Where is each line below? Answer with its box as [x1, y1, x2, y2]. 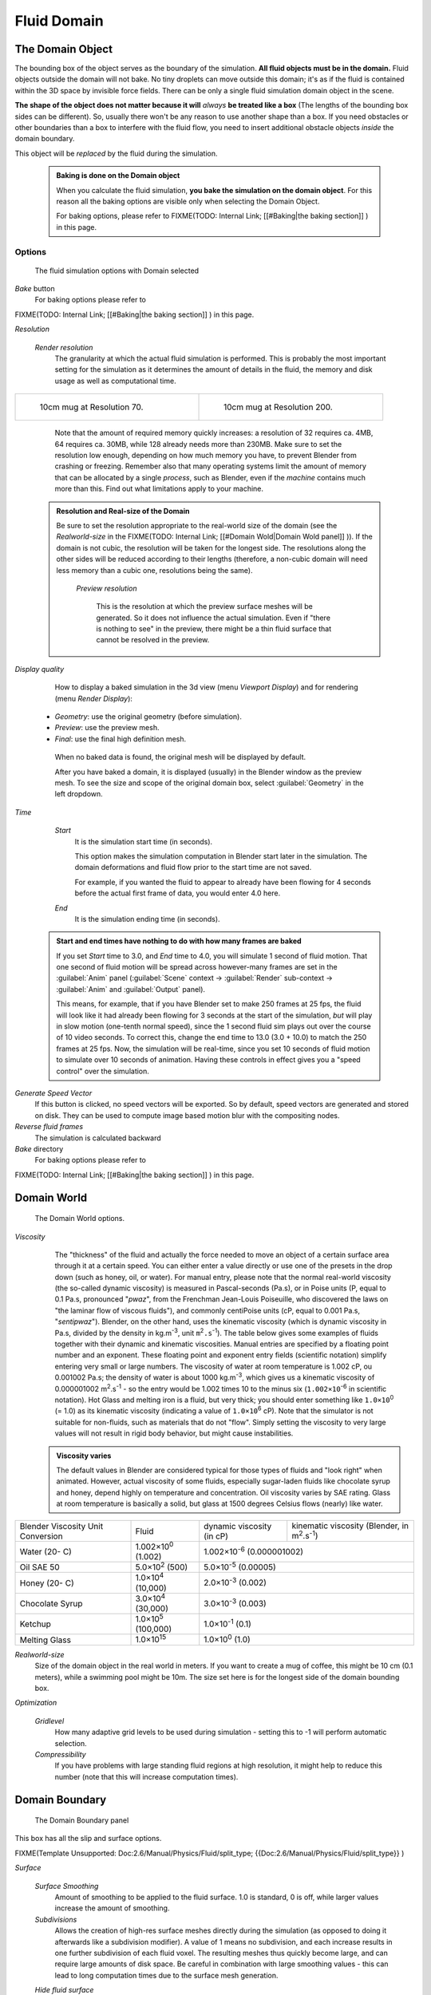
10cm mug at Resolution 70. [39, 401, 144, 413]
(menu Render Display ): [54, 693, 133, 703]
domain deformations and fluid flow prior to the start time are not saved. [74, 863, 312, 872]
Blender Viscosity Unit [19, 1520, 104, 1531]
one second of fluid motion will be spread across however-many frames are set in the [56, 962, 338, 972]
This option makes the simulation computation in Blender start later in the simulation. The [74, 851, 367, 861]
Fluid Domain [14, 12, 104, 30]
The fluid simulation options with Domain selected [34, 266, 200, 275]
